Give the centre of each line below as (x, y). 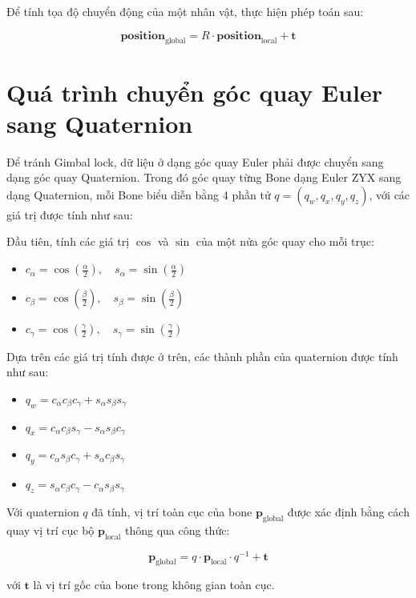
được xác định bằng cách (348, 511)
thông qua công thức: (177, 530)
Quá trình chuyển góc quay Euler (194, 92)
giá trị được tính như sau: (70, 214)
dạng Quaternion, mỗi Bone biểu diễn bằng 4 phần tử (139, 194)
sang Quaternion (100, 123)
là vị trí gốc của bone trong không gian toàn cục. (154, 585)
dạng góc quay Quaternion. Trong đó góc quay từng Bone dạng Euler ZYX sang (204, 177)
